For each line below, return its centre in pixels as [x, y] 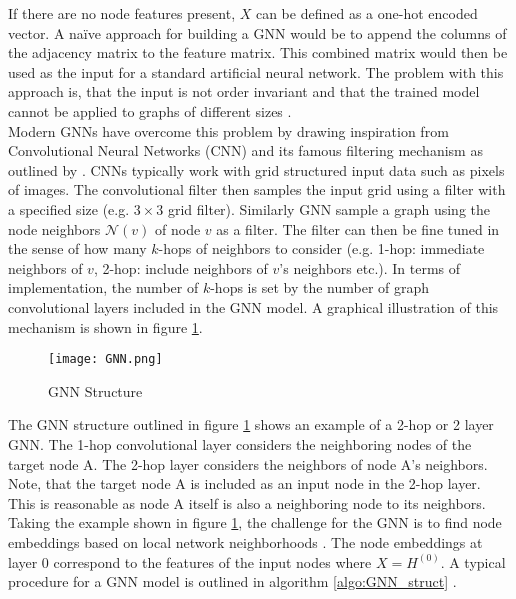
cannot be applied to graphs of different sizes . [150, 110]
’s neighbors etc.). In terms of [370, 267]
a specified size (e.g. [69, 208]
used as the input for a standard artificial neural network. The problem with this [256, 71]
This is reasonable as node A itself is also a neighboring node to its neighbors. [247, 502]
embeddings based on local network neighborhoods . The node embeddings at [245, 541]
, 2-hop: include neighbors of [180, 267]
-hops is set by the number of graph [320, 287]
